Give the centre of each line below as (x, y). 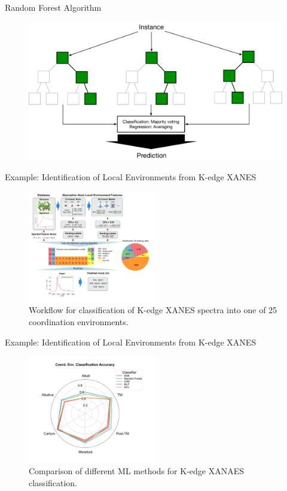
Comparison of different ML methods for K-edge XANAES (136, 471)
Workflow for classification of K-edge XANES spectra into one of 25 (153, 310)
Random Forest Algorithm (53, 7)
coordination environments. (79, 322)
